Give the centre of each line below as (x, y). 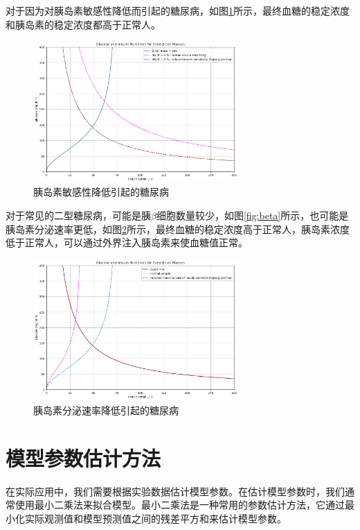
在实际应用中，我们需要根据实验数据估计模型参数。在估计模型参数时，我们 (175, 491)
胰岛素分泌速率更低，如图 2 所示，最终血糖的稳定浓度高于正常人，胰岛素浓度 (178, 229)
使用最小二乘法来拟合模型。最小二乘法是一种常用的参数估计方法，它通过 (180, 505)
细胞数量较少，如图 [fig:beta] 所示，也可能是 (252, 215)
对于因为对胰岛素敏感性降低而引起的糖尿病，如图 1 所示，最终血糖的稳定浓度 (178, 10)
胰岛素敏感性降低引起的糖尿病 (101, 192)
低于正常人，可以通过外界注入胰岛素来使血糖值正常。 (127, 242)
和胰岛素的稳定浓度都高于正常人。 (83, 24)
